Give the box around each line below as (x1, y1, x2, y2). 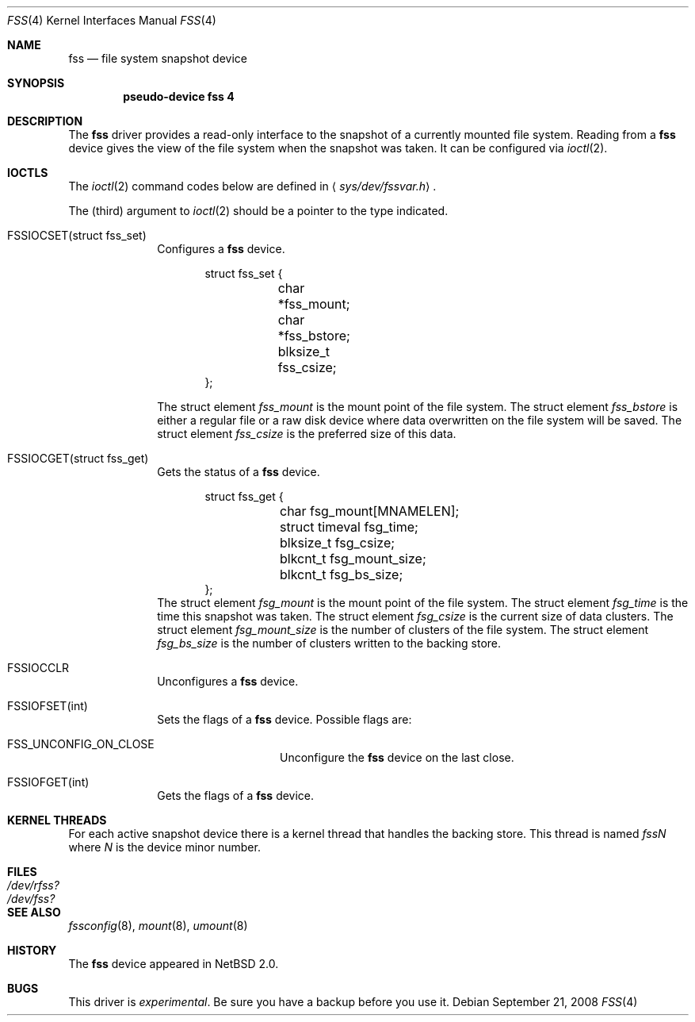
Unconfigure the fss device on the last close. (280, 751, 514, 764)
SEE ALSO (7, 905, 61, 919)
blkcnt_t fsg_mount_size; (280, 551, 426, 567)
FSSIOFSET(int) (7, 699, 88, 713)
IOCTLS (7, 166, 48, 179)
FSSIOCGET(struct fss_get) (7, 451, 149, 465)
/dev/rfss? (7, 878, 59, 892)
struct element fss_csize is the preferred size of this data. (157, 427, 456, 440)
